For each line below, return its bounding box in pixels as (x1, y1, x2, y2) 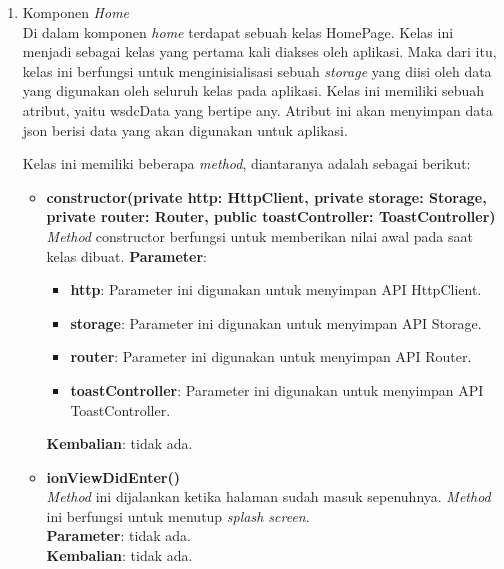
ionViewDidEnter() (46, 466, 180, 487)
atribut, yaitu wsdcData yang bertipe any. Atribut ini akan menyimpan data (22, 99, 493, 120)
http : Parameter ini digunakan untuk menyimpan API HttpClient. (70, 279, 482, 300)
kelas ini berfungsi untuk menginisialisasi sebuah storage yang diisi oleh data (22, 60, 492, 81)
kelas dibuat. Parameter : (46, 245, 207, 266)
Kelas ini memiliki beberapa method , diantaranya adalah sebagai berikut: (22, 153, 471, 174)
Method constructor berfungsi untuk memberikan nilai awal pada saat (46, 225, 473, 246)
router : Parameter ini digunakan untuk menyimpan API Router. (70, 346, 472, 367)
